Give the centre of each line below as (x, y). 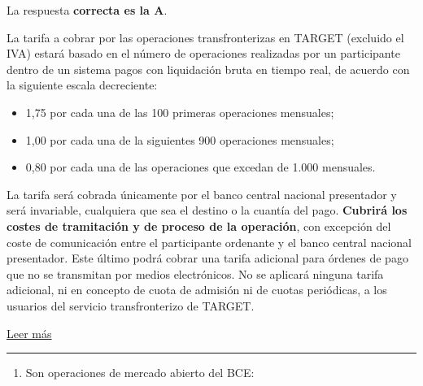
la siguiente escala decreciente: (82, 85)
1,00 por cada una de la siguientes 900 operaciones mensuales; (180, 139)
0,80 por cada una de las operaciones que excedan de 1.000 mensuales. (201, 167)
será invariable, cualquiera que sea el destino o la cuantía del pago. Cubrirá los (207, 210)
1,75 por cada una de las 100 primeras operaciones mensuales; (180, 112)
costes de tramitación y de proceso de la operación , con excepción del (199, 226)
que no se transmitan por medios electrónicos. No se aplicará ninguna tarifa (195, 273)
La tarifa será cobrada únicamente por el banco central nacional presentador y (202, 194)
